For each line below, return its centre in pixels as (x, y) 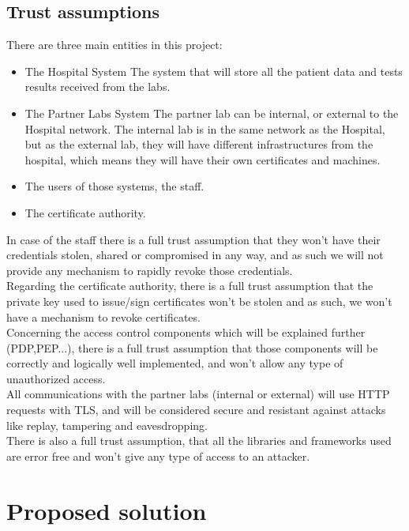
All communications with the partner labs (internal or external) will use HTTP (198, 394)
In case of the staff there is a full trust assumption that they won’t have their (193, 239)
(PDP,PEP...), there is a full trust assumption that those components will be (192, 347)
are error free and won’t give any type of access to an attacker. (158, 456)
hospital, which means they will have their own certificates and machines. (203, 159)
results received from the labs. (98, 87)
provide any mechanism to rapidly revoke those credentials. (150, 270)
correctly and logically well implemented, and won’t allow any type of (175, 363)
